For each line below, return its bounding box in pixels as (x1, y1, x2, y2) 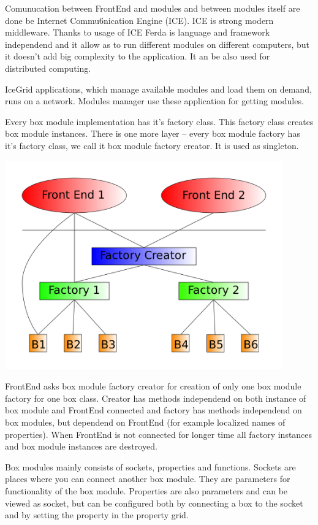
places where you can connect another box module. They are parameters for (5, 472, 290, 485)
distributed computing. (5, 61, 91, 74)
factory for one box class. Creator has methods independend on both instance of (5, 391, 306, 404)
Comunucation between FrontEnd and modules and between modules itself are (5, 2, 300, 14)
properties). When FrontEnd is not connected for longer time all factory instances (5, 427, 312, 440)
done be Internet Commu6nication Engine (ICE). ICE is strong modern (5, 13, 274, 26)
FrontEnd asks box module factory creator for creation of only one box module (5, 380, 301, 393)
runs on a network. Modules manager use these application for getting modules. (5, 94, 304, 107)
